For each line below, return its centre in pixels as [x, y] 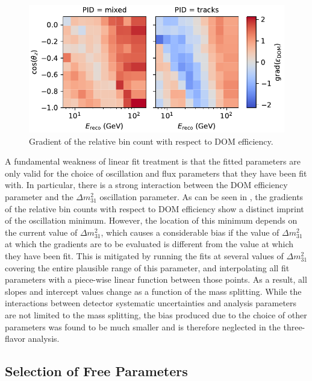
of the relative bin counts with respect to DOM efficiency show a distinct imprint [154, 208]
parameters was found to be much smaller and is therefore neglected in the [143, 326]
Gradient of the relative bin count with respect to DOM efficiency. [151, 141]
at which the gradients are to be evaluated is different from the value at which [149, 244]
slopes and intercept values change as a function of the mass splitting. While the [153, 291]
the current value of [41, 232]
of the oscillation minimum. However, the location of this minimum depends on [151, 220]
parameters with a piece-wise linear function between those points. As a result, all [156, 279]
